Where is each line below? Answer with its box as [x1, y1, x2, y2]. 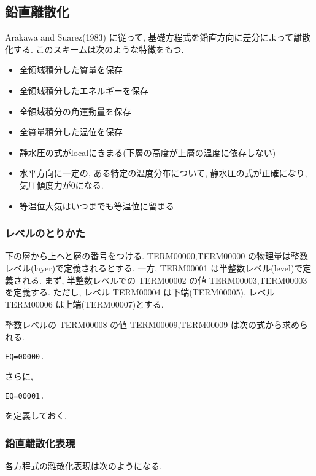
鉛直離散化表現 [5, 435, 75, 450]
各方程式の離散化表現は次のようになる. [5, 459, 162, 472]
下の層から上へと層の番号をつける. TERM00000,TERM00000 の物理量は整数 [5, 249, 308, 262]
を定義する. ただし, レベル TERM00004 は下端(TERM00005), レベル [5, 286, 275, 298]
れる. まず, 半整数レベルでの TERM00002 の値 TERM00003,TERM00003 [21, 273, 307, 286]
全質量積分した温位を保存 [19, 125, 123, 138]
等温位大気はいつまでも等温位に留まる [19, 199, 174, 212]
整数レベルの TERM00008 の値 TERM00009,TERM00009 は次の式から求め [5, 318, 299, 331]
